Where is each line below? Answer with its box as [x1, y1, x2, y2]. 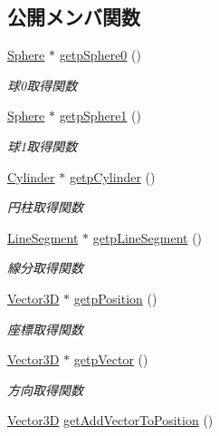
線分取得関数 [7, 258, 83, 277]
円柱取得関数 [7, 198, 83, 217]
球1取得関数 [7, 136, 78, 155]
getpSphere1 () [59, 106, 141, 125]
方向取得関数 [7, 380, 83, 399]
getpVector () [73, 350, 148, 369]
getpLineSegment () [92, 228, 203, 247]
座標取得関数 [7, 319, 83, 338]
